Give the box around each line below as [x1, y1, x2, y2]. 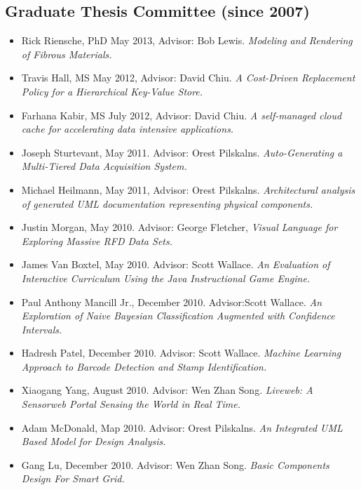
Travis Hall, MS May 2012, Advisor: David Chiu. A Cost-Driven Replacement [21, 70, 355, 85]
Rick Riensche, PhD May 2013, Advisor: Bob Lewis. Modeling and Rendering [21, 33, 353, 48]
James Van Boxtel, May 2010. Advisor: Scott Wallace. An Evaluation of [21, 257, 330, 272]
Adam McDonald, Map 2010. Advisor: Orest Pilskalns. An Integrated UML [21, 420, 343, 435]
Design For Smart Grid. [21, 471, 125, 486]
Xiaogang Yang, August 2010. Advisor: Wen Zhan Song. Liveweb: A [21, 383, 313, 397]
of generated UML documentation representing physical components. [21, 196, 313, 211]
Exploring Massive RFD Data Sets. [21, 233, 173, 248]
